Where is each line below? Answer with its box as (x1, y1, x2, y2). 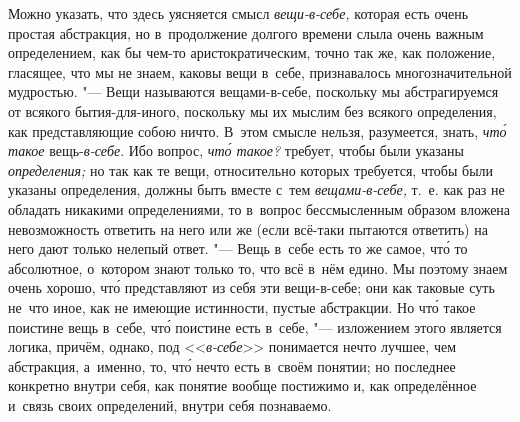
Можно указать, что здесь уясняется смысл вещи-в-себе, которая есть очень (8, 3, 469, 23)
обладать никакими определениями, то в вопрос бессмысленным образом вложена (8, 198, 511, 219)
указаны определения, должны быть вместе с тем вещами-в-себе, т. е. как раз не (8, 179, 505, 200)
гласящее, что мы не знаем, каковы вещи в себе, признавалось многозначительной (8, 61, 512, 82)
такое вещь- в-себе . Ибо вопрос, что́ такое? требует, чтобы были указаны (8, 140, 464, 161)
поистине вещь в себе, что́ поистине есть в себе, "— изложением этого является (8, 316, 502, 337)
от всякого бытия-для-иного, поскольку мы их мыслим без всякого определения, (8, 100, 497, 121)
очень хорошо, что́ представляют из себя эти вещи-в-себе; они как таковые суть (8, 277, 495, 298)
